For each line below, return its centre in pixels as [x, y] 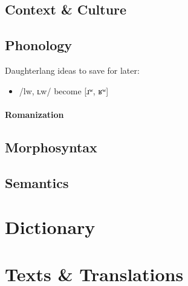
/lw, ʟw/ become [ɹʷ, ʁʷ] [64, 90]
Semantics [37, 182]
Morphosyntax [51, 147]
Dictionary [50, 227]
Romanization [34, 114]
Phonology [39, 45]
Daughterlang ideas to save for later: [72, 70]
